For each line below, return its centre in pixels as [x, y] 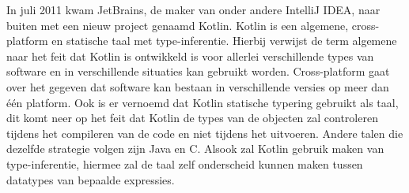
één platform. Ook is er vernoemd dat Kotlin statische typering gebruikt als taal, [203, 102]
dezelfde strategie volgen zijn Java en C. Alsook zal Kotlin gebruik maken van [195, 148]
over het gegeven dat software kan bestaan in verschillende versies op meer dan [198, 86]
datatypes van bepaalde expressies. [91, 179]
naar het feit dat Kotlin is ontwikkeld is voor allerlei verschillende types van [190, 56]
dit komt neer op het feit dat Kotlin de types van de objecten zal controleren [192, 118]
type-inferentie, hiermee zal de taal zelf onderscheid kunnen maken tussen [185, 163]
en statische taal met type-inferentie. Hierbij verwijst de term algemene [224, 41]
